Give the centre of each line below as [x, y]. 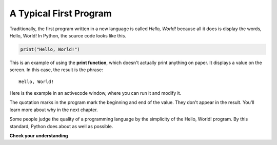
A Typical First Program [61, 13]
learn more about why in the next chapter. [54, 110]
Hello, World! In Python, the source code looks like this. [68, 35]
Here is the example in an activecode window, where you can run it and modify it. [95, 93]
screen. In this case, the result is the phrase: [56, 70]
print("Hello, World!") [50, 49]
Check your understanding [39, 136]
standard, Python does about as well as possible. [61, 126]
